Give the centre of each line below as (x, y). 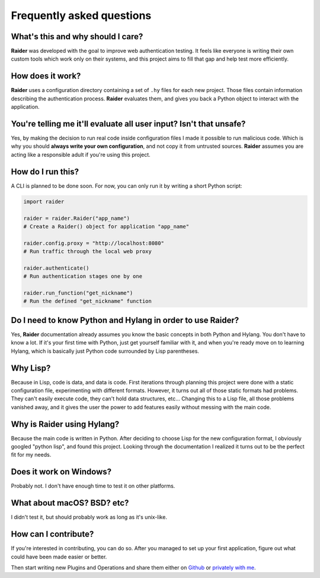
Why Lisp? (31, 368)
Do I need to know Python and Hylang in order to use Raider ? (125, 320)
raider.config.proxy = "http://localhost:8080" (94, 243)
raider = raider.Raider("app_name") (77, 218)
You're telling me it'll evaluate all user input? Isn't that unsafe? (128, 124)
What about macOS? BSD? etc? (70, 503)
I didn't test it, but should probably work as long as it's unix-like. (89, 517)
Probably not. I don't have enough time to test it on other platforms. (93, 486)
